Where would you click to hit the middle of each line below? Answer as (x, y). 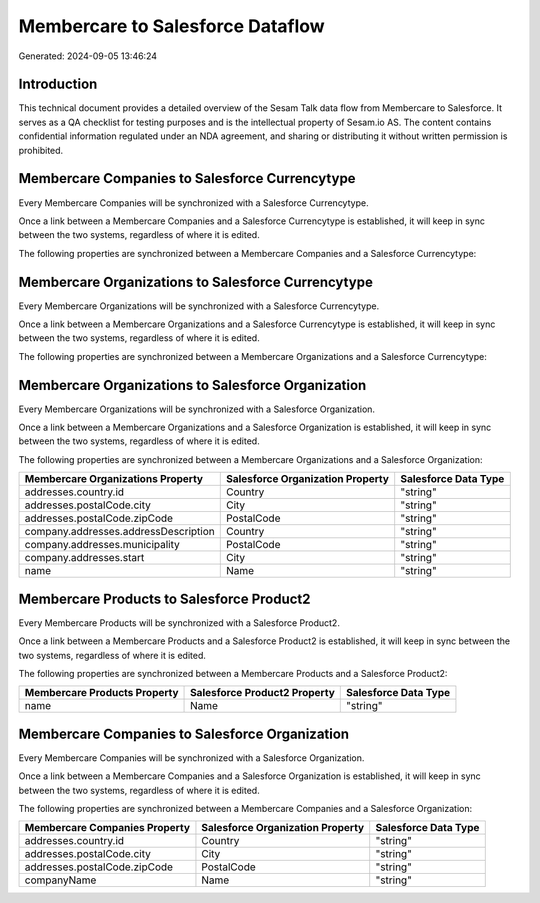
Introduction (58, 84)
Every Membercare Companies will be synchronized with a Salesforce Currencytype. (193, 202)
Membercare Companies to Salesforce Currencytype (187, 178)
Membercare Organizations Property (114, 479)
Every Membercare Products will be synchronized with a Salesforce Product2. (179, 622)
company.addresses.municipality (102, 545)
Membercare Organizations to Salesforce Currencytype (196, 281)
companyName (60, 880)
